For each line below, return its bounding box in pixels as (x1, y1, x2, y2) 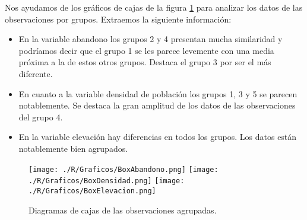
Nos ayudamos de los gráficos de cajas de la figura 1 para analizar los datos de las (5, 1, 303, 13)
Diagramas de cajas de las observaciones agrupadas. (29, 203, 217, 216)
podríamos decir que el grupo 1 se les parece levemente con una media (18, 44, 274, 56)
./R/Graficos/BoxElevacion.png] (29, 186, 156, 195)
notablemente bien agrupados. (18, 142, 128, 154)
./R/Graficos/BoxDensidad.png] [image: (29, 177, 185, 186)
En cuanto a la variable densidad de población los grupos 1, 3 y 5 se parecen (18, 87, 297, 100)
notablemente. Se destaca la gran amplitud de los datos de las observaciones (18, 99, 296, 111)
